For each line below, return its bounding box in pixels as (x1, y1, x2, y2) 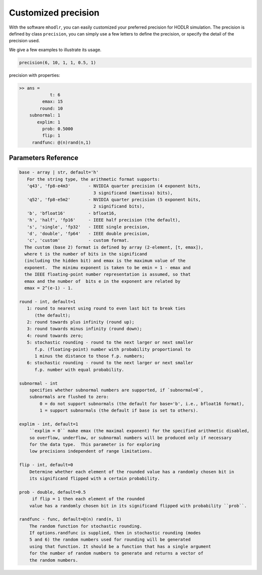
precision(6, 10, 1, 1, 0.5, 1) (19, 60, 97, 65)
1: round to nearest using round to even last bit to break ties (27, 306, 186, 311)
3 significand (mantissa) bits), (93, 190, 173, 195)
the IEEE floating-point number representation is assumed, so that (24, 272, 191, 277)
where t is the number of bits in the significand (24, 251, 147, 257)
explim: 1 (37, 119, 61, 125)
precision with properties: (9, 72, 60, 78)
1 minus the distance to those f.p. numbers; (34, 353, 145, 359)
